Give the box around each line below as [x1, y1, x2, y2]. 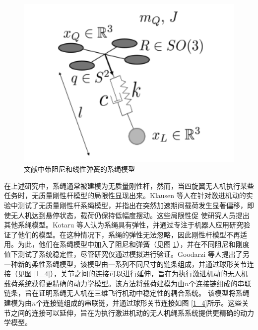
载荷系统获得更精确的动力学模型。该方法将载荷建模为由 [4, 278, 185, 288]
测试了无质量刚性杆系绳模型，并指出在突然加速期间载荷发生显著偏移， [17, 200, 247, 211]
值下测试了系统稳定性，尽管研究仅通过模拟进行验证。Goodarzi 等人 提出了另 [4, 248, 250, 259]
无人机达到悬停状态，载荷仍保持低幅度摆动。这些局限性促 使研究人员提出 [10, 210, 250, 220]
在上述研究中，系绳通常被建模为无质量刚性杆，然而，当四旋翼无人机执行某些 [4, 180, 254, 191]
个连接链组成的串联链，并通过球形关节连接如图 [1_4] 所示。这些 [36, 297, 242, 308]
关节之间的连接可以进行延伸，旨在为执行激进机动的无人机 [60, 268, 248, 279]
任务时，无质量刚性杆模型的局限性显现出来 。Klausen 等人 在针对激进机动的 [4, 190, 246, 201]
